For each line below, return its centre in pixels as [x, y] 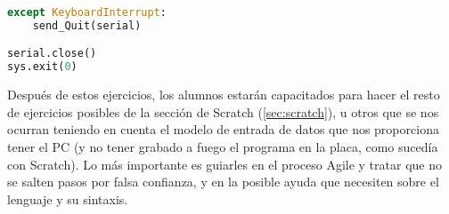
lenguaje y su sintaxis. [68, 198]
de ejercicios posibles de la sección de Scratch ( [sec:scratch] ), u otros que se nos [223, 111]
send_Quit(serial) [87, 25]
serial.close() [52, 54]
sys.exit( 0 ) [42, 67]
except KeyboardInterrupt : [87, 12]
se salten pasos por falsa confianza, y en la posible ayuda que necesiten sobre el [223, 182]
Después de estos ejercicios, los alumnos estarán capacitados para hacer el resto [224, 95]
